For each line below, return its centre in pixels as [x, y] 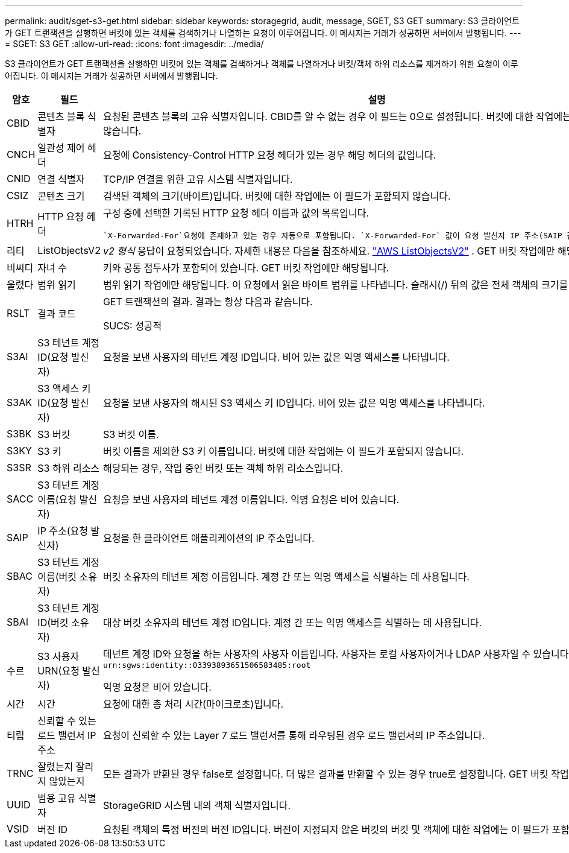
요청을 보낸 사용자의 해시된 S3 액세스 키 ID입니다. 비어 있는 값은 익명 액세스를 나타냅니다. [294, 403]
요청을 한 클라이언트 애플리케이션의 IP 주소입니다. [209, 538]
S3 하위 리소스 [69, 468]
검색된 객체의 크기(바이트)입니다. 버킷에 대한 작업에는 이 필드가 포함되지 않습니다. [277, 196]
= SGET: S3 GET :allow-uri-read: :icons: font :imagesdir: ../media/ [134, 44]
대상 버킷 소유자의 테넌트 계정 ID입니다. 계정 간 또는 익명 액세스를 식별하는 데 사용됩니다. [292, 623]
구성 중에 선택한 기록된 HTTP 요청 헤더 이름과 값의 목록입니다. [236, 213]
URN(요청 [58, 671]
